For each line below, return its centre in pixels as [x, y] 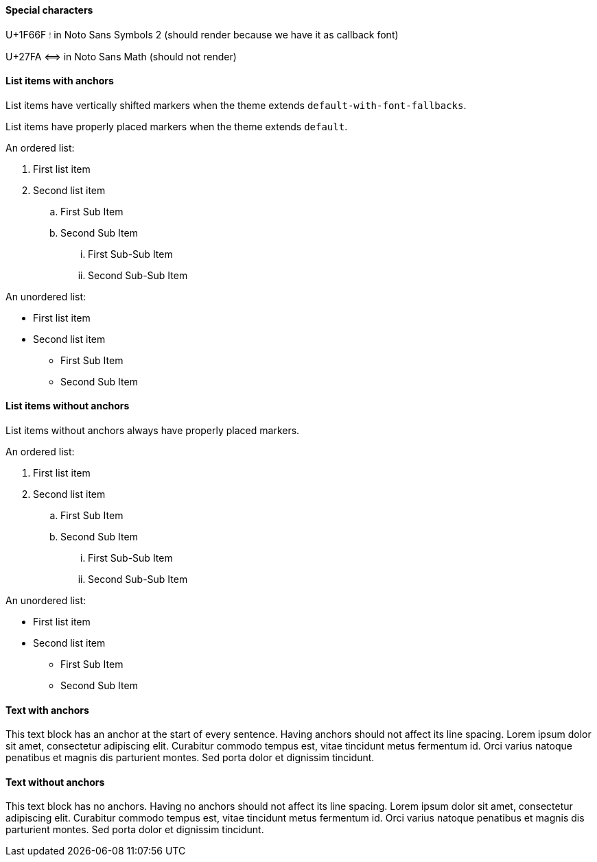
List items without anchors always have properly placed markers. [153, 431]
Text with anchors [47, 710]
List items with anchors [60, 81]
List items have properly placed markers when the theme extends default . [177, 126]
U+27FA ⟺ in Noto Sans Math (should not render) [121, 56]
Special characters [49, 10]
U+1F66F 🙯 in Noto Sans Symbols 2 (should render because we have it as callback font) [202, 34]
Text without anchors [55, 782]
